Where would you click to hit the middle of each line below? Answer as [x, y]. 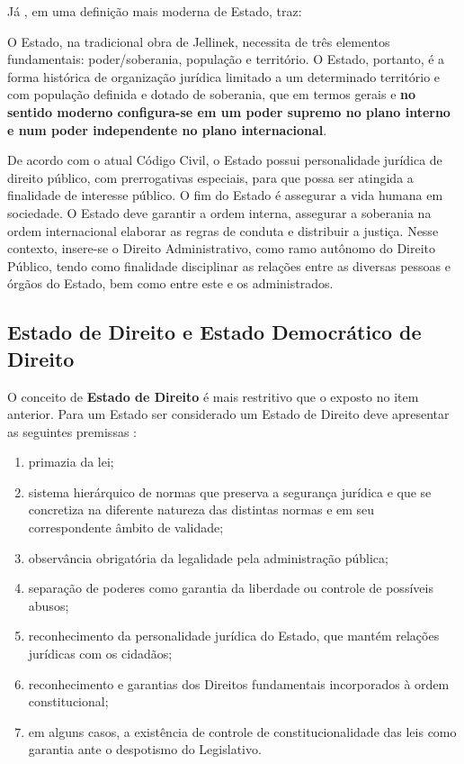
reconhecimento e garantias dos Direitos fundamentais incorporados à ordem [239, 683]
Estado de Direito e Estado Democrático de [214, 332]
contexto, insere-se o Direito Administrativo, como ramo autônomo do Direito [222, 248]
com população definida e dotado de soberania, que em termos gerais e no [212, 94]
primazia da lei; [71, 462]
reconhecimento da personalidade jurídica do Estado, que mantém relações [234, 636]
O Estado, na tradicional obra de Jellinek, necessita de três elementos [199, 41]
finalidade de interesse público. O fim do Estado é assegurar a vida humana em [225, 195]
